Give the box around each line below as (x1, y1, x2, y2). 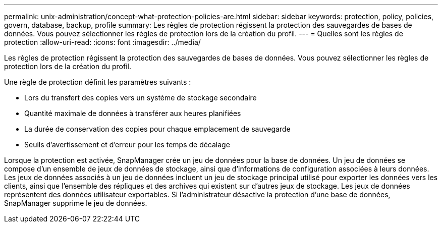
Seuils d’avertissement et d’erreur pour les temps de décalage (24, 140, 230, 149)
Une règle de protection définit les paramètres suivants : (4, 78, 191, 86)
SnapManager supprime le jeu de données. (4, 199, 147, 207)
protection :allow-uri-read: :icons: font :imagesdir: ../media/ (4, 38, 201, 46)
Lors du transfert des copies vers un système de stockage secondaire (24, 93, 257, 102)
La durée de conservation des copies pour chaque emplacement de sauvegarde (24, 125, 291, 133)
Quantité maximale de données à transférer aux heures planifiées (24, 109, 241, 118)
